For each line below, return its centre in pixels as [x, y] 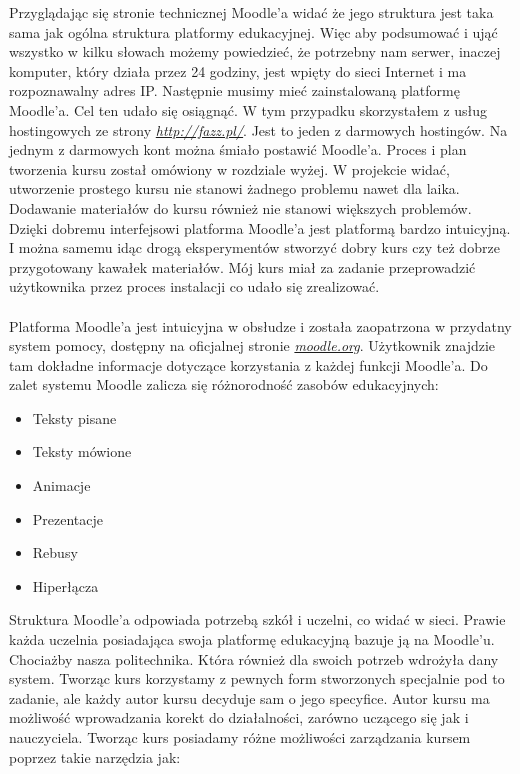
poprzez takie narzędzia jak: [95, 756]
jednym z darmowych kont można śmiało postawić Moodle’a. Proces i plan [238, 149]
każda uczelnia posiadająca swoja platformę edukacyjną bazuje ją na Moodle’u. [252, 639]
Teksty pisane [74, 417]
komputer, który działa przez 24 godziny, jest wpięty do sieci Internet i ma [238, 70]
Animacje [61, 485]
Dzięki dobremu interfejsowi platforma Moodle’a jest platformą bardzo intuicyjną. [260, 227]
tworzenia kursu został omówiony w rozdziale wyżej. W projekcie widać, [229, 168]
